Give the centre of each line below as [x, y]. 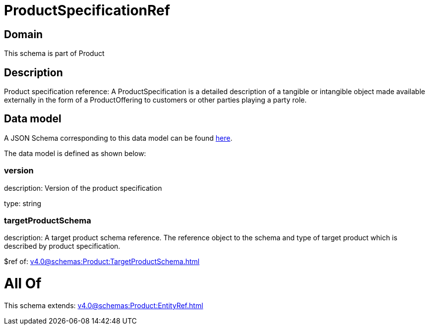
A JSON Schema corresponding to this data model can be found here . [118, 138]
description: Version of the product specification [83, 188]
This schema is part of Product [54, 54]
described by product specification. [62, 246]
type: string [23, 203]
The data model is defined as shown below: [75, 153]
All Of [23, 284]
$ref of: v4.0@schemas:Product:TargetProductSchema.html [102, 262]
